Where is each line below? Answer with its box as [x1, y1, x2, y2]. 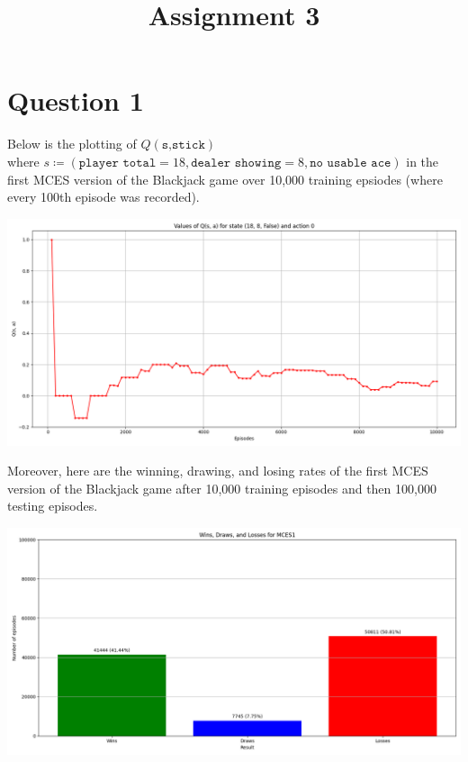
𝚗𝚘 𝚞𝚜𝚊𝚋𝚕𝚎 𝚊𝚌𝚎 [310, 156, 391, 169]
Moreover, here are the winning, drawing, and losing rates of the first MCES [7, 461, 428, 480]
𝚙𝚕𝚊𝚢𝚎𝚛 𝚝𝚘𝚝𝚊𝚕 [78, 156, 157, 169]
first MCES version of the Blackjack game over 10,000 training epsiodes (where [7, 169, 443, 188]
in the [406, 151, 439, 170]
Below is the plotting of [7, 134, 137, 153]
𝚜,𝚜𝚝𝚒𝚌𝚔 [161, 139, 205, 152]
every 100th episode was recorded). [7, 187, 200, 206]
